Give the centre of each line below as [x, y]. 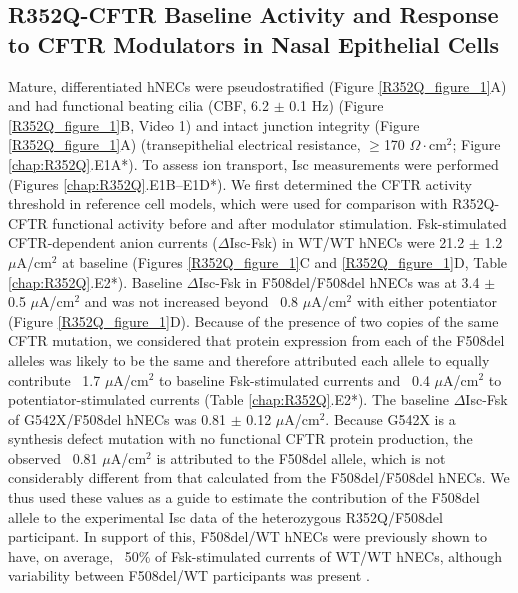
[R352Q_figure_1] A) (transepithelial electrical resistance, [184, 144]
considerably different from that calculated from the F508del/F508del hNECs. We [259, 477]
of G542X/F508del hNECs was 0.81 [117, 418]
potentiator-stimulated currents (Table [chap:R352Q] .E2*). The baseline [228, 399]
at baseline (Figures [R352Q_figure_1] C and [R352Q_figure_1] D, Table [285, 261]
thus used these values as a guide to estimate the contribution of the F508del [244, 497]
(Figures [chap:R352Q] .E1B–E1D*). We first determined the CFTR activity [240, 183]
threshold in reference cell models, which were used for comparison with [228, 203]
